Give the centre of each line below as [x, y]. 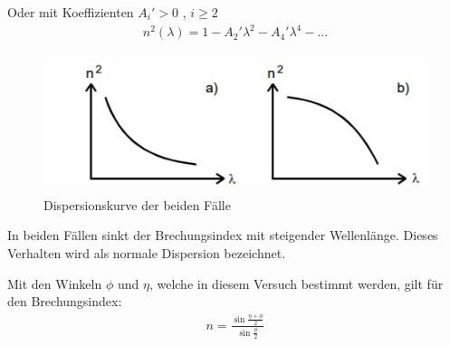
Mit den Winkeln [55, 283]
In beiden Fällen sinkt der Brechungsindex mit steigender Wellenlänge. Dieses [223, 235]
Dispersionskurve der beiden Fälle [137, 204]
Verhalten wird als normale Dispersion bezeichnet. [147, 253]
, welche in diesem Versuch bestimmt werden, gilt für [296, 283]
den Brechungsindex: [65, 301]
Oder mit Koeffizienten [71, 12]
